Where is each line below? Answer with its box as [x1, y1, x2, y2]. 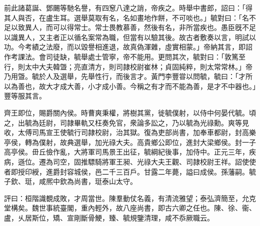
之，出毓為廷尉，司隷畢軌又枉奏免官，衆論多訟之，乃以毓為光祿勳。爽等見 [4, 117, 249, 127]
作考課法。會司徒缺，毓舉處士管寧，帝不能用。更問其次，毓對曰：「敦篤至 [4, 51, 245, 61]
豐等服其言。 [4, 90, 46, 101]
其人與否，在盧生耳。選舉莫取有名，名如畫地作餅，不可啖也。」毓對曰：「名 [4, 12, 249, 22]
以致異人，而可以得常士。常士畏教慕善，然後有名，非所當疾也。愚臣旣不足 [10, 22, 256, 32]
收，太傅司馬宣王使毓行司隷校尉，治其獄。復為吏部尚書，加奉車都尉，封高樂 [4, 127, 256, 137]
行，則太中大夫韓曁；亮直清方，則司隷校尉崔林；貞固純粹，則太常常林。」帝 [4, 61, 252, 71]
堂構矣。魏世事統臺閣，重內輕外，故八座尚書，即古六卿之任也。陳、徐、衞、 [4, 202, 256, 213]
